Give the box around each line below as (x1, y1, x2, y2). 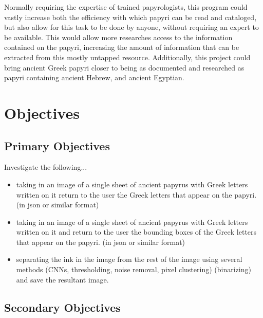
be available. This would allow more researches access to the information (4, 31, 233, 42)
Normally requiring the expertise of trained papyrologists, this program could (4, 2, 248, 12)
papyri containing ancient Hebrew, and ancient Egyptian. (4, 72, 184, 83)
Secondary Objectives (4, 299, 121, 315)
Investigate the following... (4, 162, 87, 172)
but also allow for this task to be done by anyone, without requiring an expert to (4, 22, 259, 32)
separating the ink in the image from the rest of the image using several (16, 254, 242, 264)
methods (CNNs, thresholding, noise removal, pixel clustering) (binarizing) (16, 264, 251, 275)
